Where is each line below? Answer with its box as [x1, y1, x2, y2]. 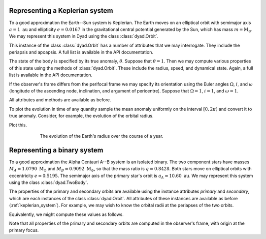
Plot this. [9, 122, 27, 128]
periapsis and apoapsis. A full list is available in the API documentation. [9, 49, 154, 55]
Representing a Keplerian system [9, 6, 113, 15]
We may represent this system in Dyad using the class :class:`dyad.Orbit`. [9, 33, 159, 39]
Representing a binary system [9, 146, 103, 154]
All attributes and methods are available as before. [9, 97, 111, 103]
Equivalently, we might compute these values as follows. [9, 211, 124, 217]
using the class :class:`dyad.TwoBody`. [9, 179, 89, 185]
